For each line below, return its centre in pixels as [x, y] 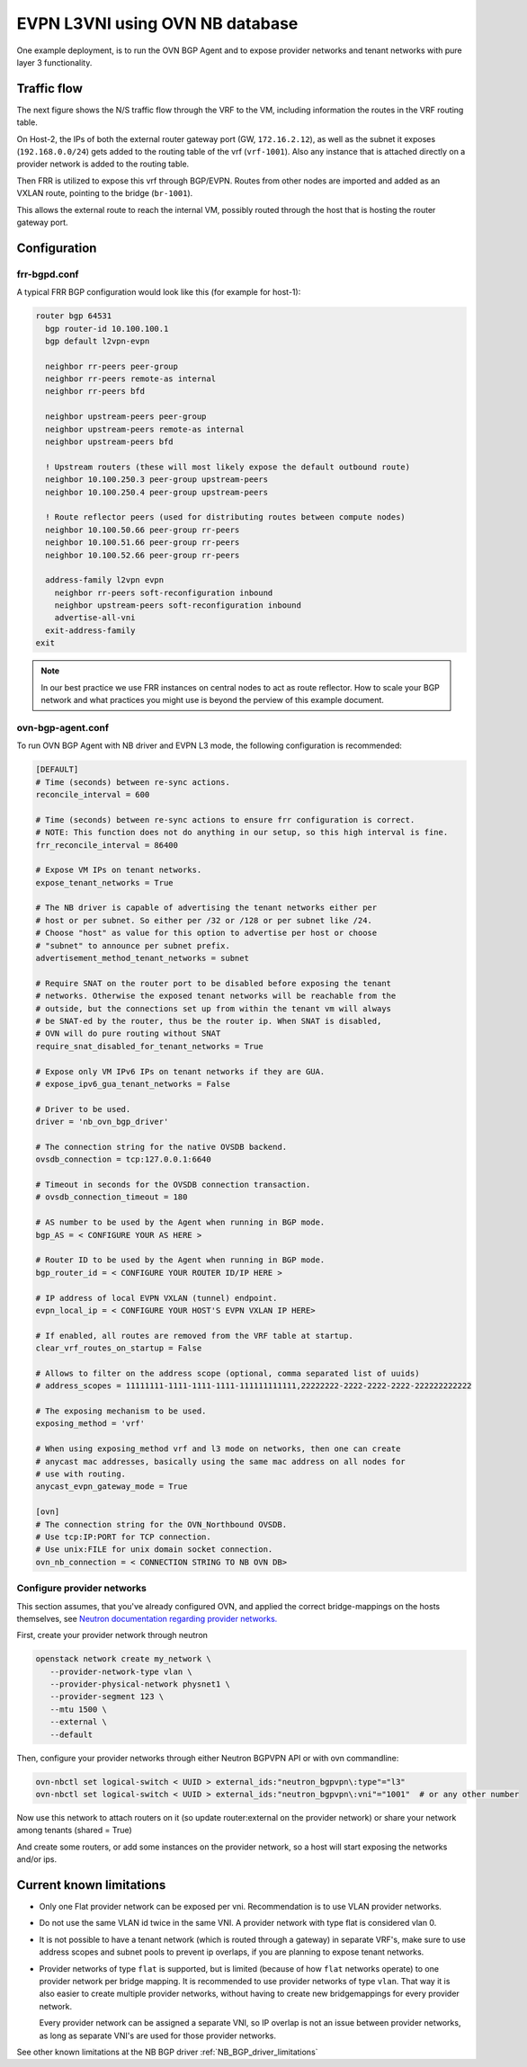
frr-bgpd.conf [48, 274]
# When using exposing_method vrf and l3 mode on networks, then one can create [218, 1449]
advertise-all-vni [95, 618]
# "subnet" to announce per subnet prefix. [133, 945]
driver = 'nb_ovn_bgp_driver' [102, 1122]
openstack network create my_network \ [123, 1659]
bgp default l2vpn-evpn [98, 341]
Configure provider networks [82, 1589]
